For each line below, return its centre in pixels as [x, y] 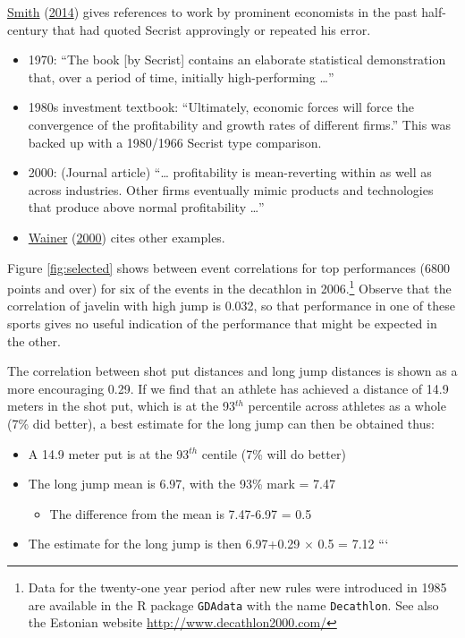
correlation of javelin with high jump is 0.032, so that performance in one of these [231, 306]
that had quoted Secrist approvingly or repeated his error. [211, 29]
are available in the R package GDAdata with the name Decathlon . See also [233, 604]
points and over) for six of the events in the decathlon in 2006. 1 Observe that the [229, 287]
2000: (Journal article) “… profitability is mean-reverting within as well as [230, 172]
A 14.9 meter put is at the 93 [109, 453]
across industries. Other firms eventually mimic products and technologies [231, 189]
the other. [34, 340]
